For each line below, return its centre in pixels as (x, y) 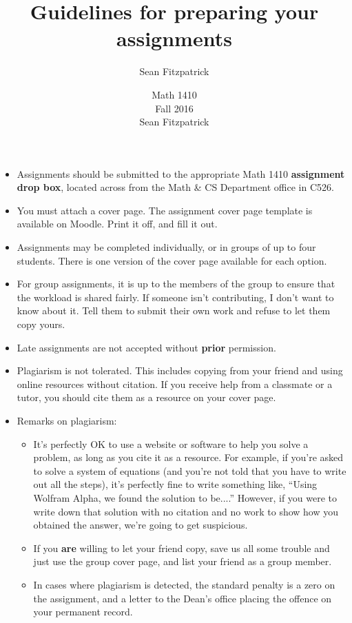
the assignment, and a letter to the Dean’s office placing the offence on (183, 598)
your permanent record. (83, 612)
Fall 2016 (174, 108)
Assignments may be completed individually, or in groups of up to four (166, 247)
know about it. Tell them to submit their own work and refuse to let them (174, 310)
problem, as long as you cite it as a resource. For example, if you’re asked (188, 457)
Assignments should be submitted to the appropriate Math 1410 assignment (181, 173)
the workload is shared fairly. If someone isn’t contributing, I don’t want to (175, 297)
